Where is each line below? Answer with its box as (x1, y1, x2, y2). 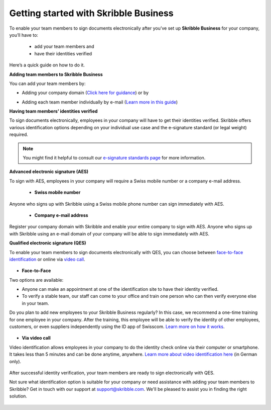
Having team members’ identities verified (9, 108, 98, 114)
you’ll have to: (9, 32, 39, 38)
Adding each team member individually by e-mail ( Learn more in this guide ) (22, 99, 178, 105)
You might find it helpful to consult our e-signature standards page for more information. (23, 155, 206, 161)
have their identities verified (34, 50, 92, 56)
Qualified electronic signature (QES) (9, 240, 86, 246)
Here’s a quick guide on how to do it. (9, 62, 85, 68)
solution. (9, 393, 28, 399)
